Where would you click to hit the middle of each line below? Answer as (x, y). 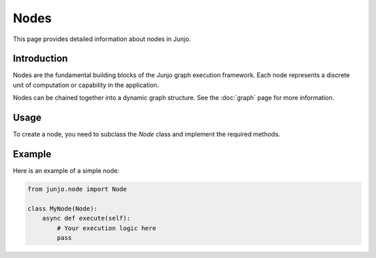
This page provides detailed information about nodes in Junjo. (102, 39)
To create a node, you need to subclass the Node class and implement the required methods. (147, 134)
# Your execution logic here (107, 228)
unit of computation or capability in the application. (86, 85)
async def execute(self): (86, 218)
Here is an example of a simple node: (66, 171)
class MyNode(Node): (62, 208)
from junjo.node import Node (77, 189)
